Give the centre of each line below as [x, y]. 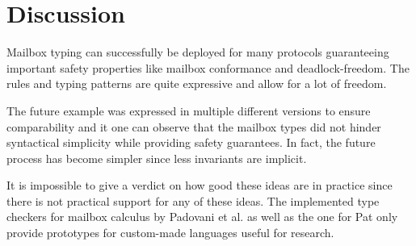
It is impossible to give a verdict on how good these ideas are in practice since [200, 185]
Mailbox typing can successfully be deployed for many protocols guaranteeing [198, 52]
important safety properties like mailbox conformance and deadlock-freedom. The [208, 67]
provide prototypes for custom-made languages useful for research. [170, 233]
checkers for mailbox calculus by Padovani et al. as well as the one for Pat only [202, 217]
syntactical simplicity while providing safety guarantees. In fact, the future [191, 142]
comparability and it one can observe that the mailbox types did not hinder [194, 126]
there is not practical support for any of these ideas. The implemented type [193, 200]
